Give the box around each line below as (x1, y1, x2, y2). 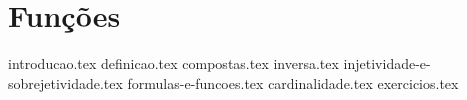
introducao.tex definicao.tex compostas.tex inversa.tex (8, 53, 339, 74)
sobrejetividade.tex (8, 72, 123, 93)
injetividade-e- (343, 53, 431, 74)
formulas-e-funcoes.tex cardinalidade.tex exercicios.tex (127, 72, 459, 93)
